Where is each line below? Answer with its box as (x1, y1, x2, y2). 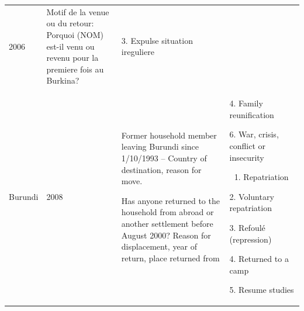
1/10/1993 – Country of (121, 151, 207, 164)
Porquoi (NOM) (46, 28, 103, 40)
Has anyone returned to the (121, 194, 220, 206)
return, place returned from (121, 251, 220, 264)
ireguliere (121, 46, 154, 58)
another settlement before (121, 217, 213, 229)
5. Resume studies (229, 284, 294, 296)
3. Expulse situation (121, 34, 193, 46)
